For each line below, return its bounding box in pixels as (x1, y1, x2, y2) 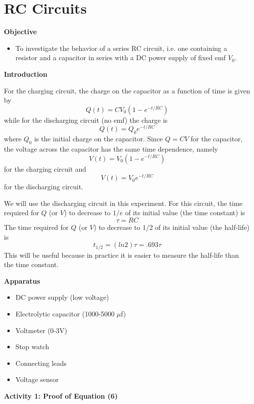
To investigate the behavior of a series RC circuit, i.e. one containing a (15, 43, 227, 53)
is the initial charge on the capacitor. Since (34, 134, 163, 144)
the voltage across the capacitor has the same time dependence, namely (4, 143, 218, 154)
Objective (4, 26, 37, 37)
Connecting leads (15, 358, 67, 368)
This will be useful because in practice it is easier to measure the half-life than (4, 249, 239, 260)
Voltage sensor (15, 374, 59, 384)
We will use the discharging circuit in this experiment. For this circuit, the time (4, 198, 243, 208)
